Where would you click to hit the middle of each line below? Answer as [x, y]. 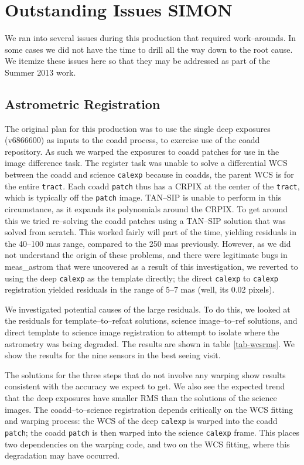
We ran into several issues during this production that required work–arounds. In [151, 38]
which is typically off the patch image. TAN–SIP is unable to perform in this [143, 197]
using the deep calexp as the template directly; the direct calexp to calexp [142, 278]
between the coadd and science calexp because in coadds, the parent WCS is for [149, 174]
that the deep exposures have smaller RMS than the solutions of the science [141, 398]
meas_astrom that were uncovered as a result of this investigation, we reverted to [151, 267]
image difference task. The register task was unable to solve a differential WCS [146, 163]
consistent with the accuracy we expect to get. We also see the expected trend [145, 386]
